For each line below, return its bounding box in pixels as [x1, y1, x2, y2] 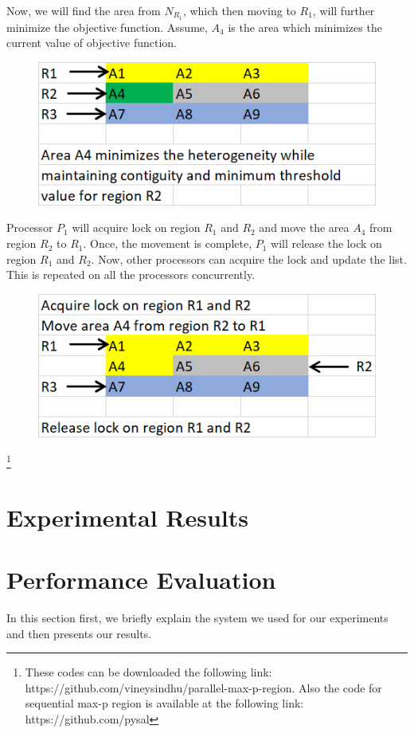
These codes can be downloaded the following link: [25, 664, 272, 680]
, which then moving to [182, 2, 296, 18]
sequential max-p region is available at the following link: [25, 695, 304, 711]
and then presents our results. [6, 625, 152, 641]
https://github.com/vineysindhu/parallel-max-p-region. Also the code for [25, 679, 382, 696]
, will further [312, 2, 375, 18]
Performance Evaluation [6, 563, 276, 596]
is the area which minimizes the [228, 18, 382, 35]
